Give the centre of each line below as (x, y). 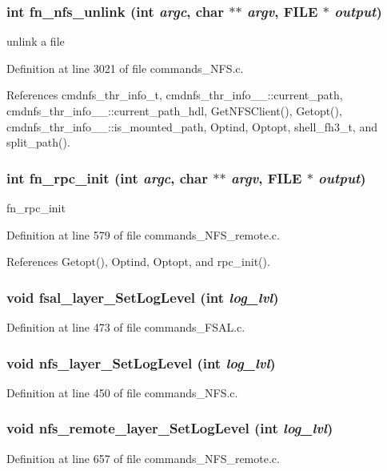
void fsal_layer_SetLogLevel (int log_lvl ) (143, 297)
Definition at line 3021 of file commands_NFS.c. (125, 68)
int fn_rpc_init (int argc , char (107, 177)
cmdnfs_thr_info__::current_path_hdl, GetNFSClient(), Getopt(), (174, 111)
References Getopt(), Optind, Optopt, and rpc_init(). (138, 262)
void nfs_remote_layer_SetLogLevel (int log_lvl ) (170, 428)
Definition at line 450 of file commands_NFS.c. (122, 392)
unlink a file (36, 41)
